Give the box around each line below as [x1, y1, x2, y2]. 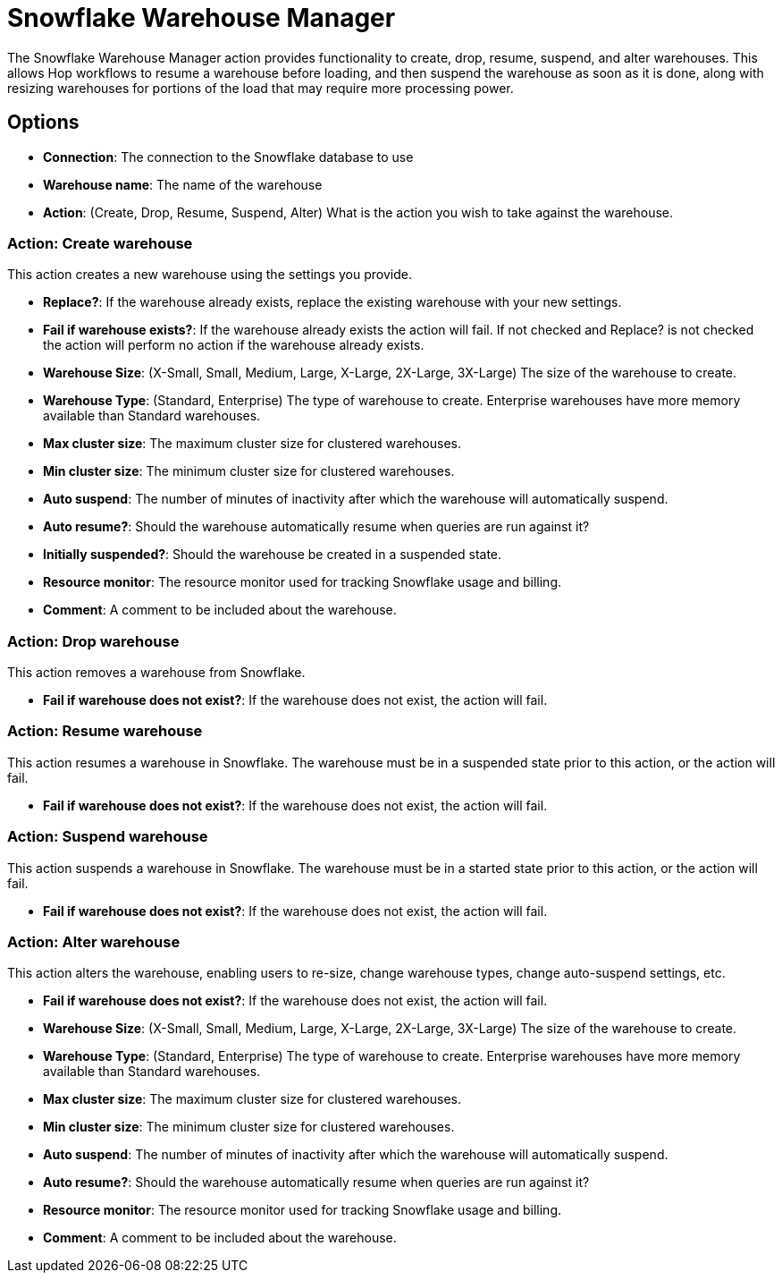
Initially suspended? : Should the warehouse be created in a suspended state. [43, 547, 502, 563]
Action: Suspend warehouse [7, 827, 208, 846]
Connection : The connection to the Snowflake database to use [43, 148, 414, 165]
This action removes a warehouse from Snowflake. [7, 665, 306, 681]
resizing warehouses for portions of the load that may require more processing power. [7, 80, 514, 96]
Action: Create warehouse [7, 233, 193, 252]
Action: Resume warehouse [7, 722, 203, 741]
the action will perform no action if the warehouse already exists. [43, 337, 425, 353]
